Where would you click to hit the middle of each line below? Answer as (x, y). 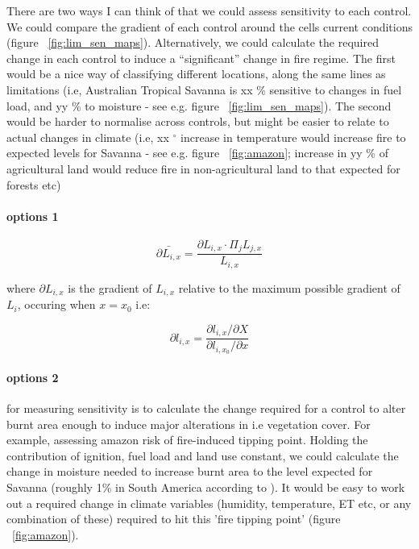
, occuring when (56, 304)
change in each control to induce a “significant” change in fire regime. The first (201, 58)
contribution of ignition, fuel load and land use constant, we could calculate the (203, 455)
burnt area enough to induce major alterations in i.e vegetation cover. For (189, 424)
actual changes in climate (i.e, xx (88, 137)
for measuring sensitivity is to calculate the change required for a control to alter (206, 408)
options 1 (33, 216)
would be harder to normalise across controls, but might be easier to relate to (198, 121)
